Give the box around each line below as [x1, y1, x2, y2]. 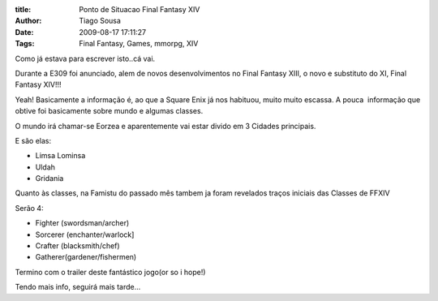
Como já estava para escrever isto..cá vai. [15, 54, 156, 63]
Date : [15, 27, 34, 37]
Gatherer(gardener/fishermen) [35, 252, 137, 262]
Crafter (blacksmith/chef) [35, 241, 121, 251]
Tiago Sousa [79, 16, 122, 26]
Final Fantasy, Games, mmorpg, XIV [79, 39, 199, 49]
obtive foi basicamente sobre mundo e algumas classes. [15, 106, 204, 116]
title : [15, 5, 32, 14]
